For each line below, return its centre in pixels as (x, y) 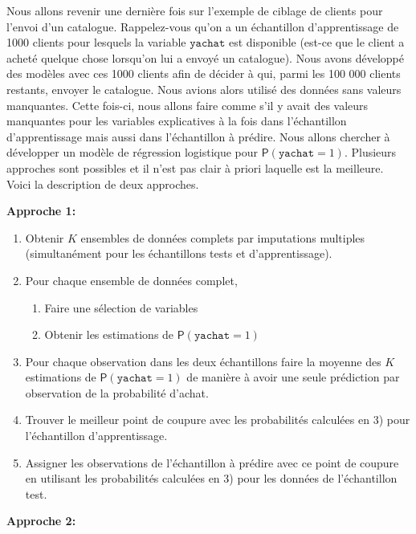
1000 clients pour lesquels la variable (96, 42)
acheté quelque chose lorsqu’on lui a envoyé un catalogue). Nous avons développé (205, 57)
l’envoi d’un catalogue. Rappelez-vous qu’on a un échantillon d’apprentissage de (203, 26)
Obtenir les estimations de (109, 334)
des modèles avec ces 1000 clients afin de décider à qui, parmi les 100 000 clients (204, 73)
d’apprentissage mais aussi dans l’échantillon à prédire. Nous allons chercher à (198, 136)
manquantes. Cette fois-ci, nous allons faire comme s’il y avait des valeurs (188, 105)
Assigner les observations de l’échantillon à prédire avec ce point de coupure (212, 462)
